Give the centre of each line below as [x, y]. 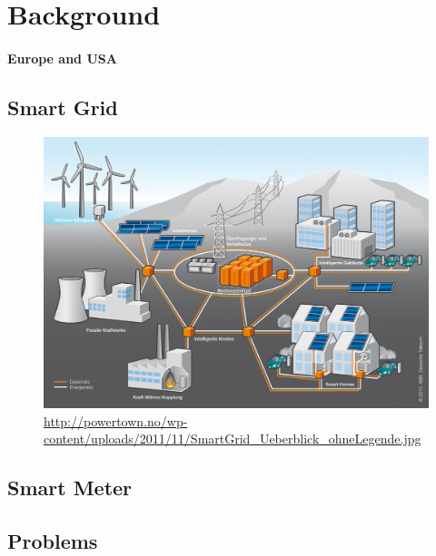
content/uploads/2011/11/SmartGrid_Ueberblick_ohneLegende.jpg [233, 439]
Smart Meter [70, 488]
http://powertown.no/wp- [116, 420]
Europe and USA [62, 58]
